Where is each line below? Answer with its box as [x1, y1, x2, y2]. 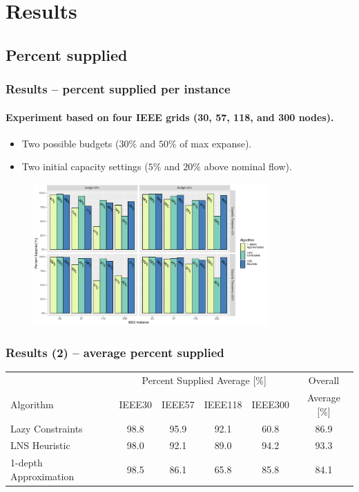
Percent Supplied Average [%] [142, 373, 266, 388]
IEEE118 [204, 397, 242, 411]
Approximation [10, 468, 75, 483]
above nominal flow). [204, 159, 292, 174]
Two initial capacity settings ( [21, 159, 148, 174]
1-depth [10, 455, 43, 470]
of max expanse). [179, 136, 252, 150]
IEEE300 [251, 397, 290, 411]
